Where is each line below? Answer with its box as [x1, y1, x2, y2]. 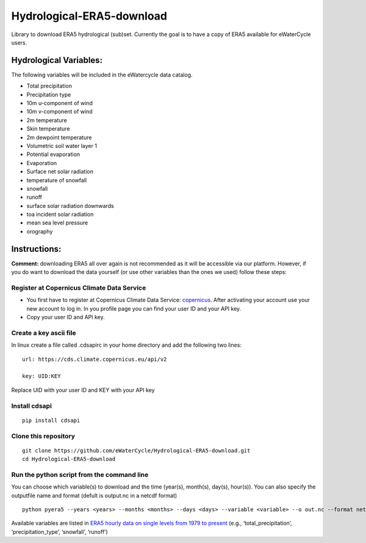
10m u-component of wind [26, 100, 93, 107]
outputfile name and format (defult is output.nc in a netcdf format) [11, 492, 178, 499]
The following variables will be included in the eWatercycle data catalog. [11, 71, 193, 78]
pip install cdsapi [22, 416, 81, 424]
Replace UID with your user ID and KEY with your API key [11, 386, 155, 394]
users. [11, 39, 27, 46]
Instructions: [11, 243, 62, 254]
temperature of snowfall [26, 176, 87, 183]
